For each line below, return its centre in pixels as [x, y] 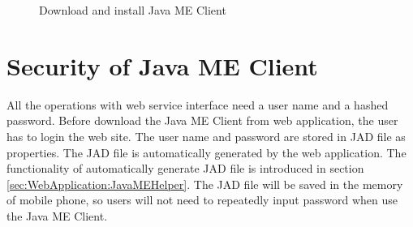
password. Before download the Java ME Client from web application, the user [202, 120]
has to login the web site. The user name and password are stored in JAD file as [206, 136]
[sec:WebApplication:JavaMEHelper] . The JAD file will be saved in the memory [205, 184]
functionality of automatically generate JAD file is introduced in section [185, 168]
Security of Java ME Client [162, 65]
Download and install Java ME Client [133, 10]
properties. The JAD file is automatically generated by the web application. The [206, 152]
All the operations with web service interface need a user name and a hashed [198, 104]
